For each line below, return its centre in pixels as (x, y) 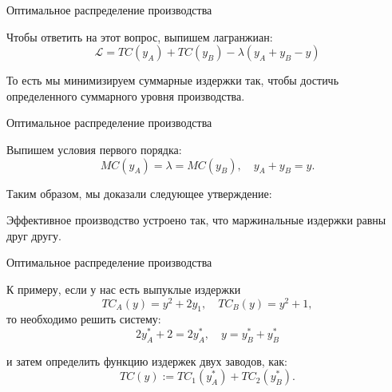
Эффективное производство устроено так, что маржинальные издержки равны (196, 220)
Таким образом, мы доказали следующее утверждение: (139, 193)
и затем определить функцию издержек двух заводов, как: (147, 360)
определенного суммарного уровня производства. (126, 95)
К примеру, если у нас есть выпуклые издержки (124, 289)
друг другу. (34, 235)
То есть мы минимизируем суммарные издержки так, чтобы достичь (173, 80)
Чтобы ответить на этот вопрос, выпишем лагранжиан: (140, 36)
